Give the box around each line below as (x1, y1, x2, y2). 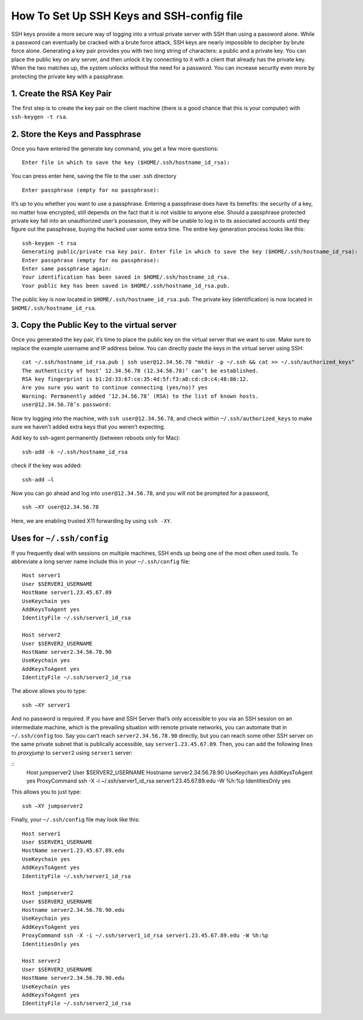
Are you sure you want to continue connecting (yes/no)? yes (22, 384, 208, 391)
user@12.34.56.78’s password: (22, 401, 112, 408)
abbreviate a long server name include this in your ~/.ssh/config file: (11, 558, 191, 565)
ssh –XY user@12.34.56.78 (22, 504, 100, 511)
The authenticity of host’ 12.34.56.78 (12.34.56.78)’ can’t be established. (22, 367, 259, 374)
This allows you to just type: (11, 788, 81, 795)
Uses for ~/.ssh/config (11, 533, 109, 543)
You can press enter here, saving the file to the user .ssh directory (11, 172, 177, 180)
